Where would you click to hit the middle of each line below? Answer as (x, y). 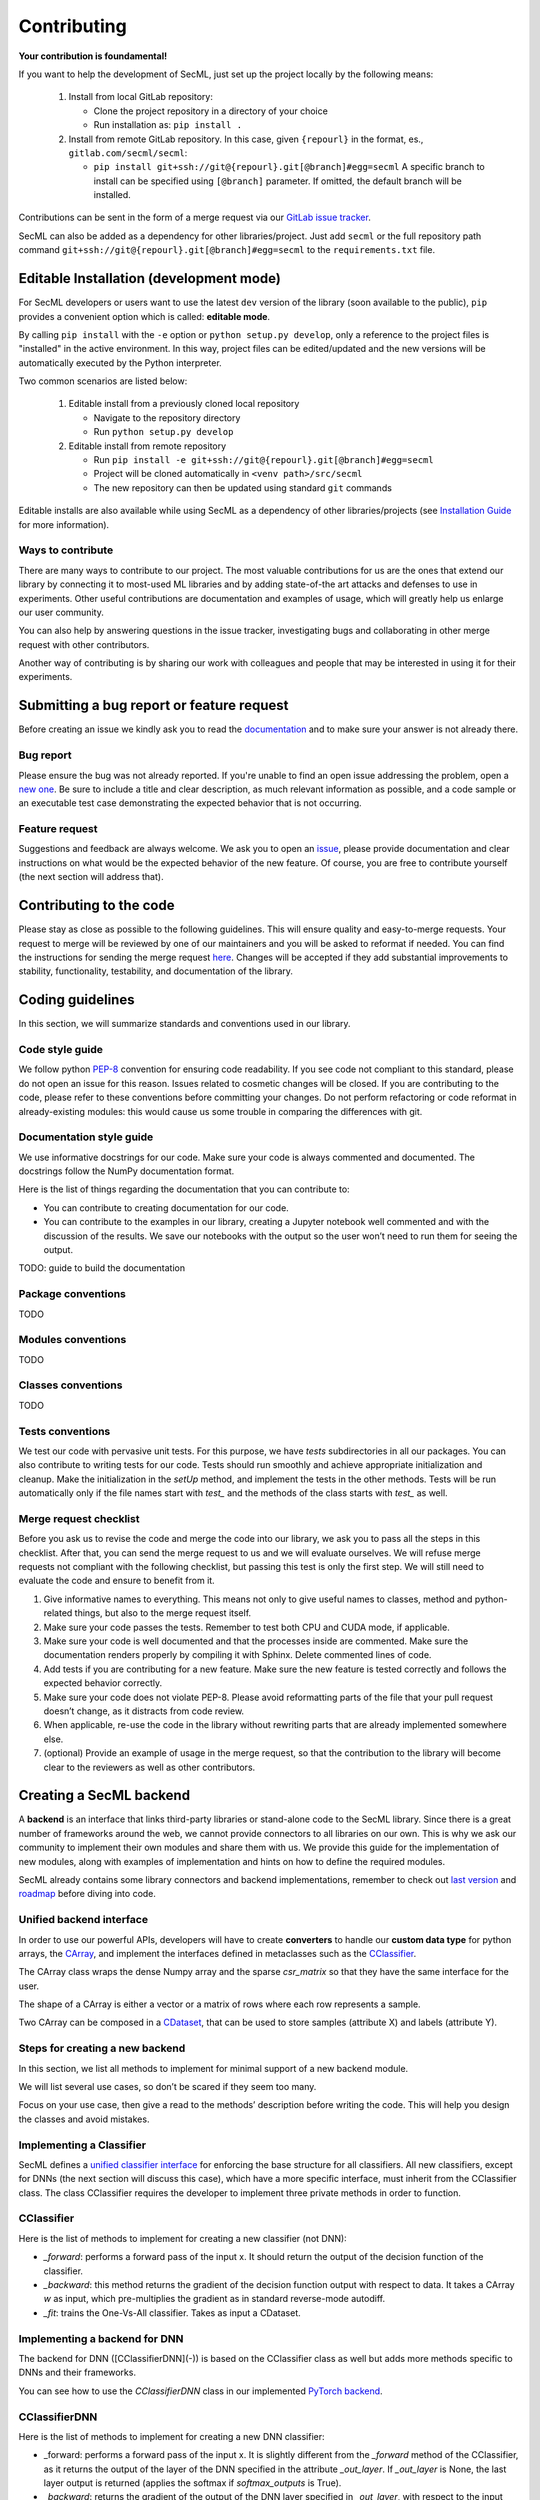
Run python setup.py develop (163, 432)
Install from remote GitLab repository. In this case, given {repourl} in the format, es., (246, 139)
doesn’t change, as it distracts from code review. (144, 1711)
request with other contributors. (84, 644)
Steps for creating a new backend (102, 2048)
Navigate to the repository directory (167, 417)
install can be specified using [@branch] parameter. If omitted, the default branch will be (277, 181)
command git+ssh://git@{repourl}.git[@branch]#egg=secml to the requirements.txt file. (226, 250)
